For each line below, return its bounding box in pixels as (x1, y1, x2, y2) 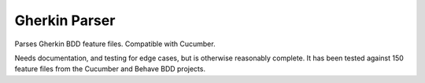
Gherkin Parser (14, 12, 116, 29)
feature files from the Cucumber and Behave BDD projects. (14, 64, 206, 74)
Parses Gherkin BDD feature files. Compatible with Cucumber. (14, 39, 216, 49)
